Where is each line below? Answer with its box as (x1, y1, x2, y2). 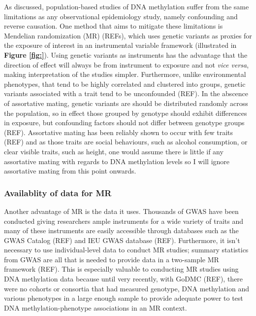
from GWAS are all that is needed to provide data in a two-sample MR (4, 254, 219, 264)
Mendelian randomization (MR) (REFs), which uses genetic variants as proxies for (4, 30, 252, 40)
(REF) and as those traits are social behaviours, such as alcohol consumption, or (4, 137, 248, 147)
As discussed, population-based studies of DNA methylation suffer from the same (4, 1, 249, 11)
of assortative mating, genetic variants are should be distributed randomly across (4, 98, 248, 108)
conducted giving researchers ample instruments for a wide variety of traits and (4, 215, 243, 226)
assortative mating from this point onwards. (4, 166, 136, 176)
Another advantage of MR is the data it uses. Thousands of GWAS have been (4, 206, 239, 216)
